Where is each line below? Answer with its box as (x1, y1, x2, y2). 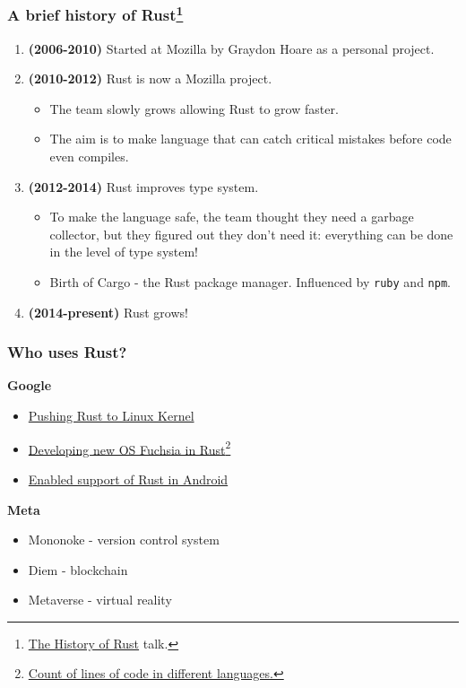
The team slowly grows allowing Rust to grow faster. (49, 99, 339, 118)
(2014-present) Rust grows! (28, 302, 188, 321)
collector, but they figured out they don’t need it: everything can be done (49, 224, 453, 243)
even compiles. (49, 147, 129, 166)
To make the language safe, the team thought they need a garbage (49, 207, 414, 226)
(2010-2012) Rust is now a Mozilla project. (28, 69, 272, 88)
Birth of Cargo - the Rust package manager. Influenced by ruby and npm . (49, 273, 451, 292)
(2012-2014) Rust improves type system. (28, 177, 259, 196)
